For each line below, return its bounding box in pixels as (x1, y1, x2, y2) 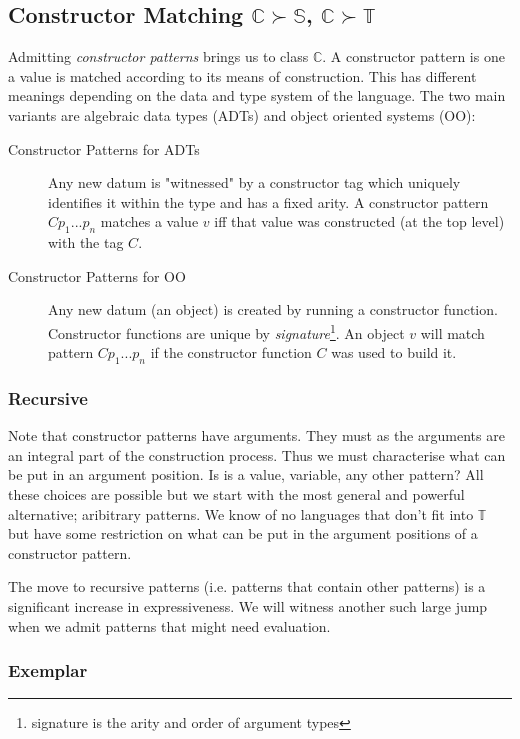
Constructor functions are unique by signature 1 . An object (48, 319, 405, 343)
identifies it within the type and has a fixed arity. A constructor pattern (48, 191, 489, 212)
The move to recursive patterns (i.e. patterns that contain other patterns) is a (8, 576, 486, 597)
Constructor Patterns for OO (8, 265, 186, 286)
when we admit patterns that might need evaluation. (8, 615, 331, 636)
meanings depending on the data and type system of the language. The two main (8, 85, 506, 106)
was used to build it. (331, 342, 457, 363)
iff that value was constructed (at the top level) (214, 211, 505, 232)
